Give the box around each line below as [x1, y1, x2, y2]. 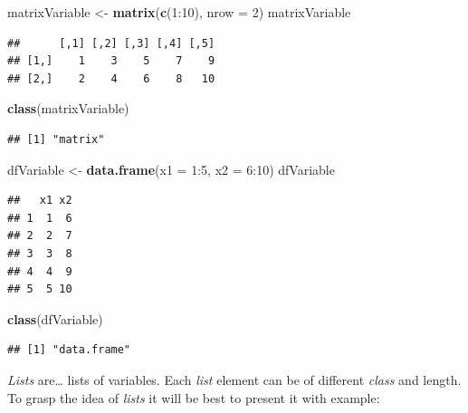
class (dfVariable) [7, 309, 103, 328]
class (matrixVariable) [7, 99, 129, 118]
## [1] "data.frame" [7, 343, 131, 357]
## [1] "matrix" [7, 132, 105, 146]
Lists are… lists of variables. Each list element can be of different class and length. [7, 370, 462, 389]
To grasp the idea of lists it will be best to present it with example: [7, 388, 380, 407]
